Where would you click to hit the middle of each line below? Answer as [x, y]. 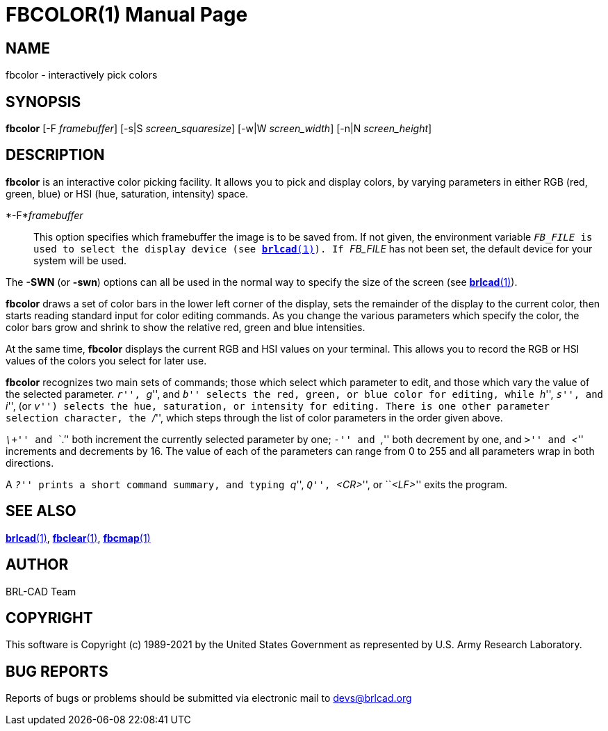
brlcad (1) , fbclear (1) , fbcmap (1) [78, 538]
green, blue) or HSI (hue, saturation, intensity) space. [127, 193]
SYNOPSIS [43, 102]
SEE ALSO [41, 511]
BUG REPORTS [57, 671]
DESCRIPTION [55, 155]
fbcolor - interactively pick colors [82, 75]
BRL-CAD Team [41, 591]
